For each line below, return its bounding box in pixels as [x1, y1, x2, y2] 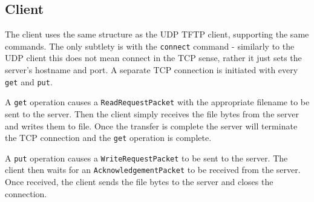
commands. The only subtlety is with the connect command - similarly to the [5, 39, 295, 52]
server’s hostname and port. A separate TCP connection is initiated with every [5, 64, 298, 76]
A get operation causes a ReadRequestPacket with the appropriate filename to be [5, 96, 310, 108]
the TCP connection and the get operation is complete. [5, 131, 212, 144]
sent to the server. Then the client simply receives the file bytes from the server [5, 107, 299, 120]
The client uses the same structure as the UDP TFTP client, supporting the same [5, 28, 309, 41]
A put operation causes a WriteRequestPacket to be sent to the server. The [5, 151, 288, 164]
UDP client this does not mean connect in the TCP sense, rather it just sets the [5, 51, 302, 64]
